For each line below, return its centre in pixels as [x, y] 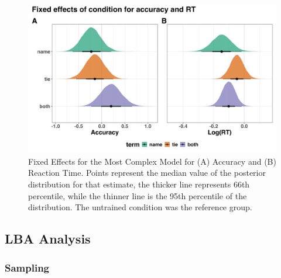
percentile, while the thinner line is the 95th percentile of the [138, 195]
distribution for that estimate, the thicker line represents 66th [139, 184]
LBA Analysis [48, 239]
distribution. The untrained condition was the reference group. [140, 207]
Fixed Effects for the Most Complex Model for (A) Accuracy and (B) [152, 161]
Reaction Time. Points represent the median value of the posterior [147, 173]
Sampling [27, 267]
